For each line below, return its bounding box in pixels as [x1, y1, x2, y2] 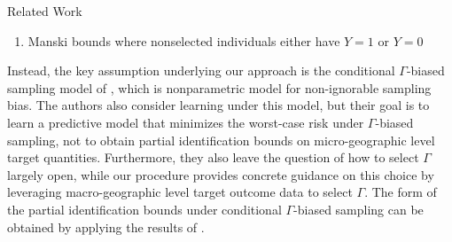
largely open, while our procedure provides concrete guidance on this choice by [7, 165, 434, 183]
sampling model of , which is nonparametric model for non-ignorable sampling [7, 78, 432, 97]
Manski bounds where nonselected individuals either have [27, 31, 340, 50]
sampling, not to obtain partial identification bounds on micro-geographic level [7, 130, 435, 149]
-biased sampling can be [293, 199, 424, 218]
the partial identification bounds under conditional [7, 199, 282, 218]
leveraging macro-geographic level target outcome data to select [7, 183, 353, 201]
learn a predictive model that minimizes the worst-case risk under [7, 113, 364, 131]
